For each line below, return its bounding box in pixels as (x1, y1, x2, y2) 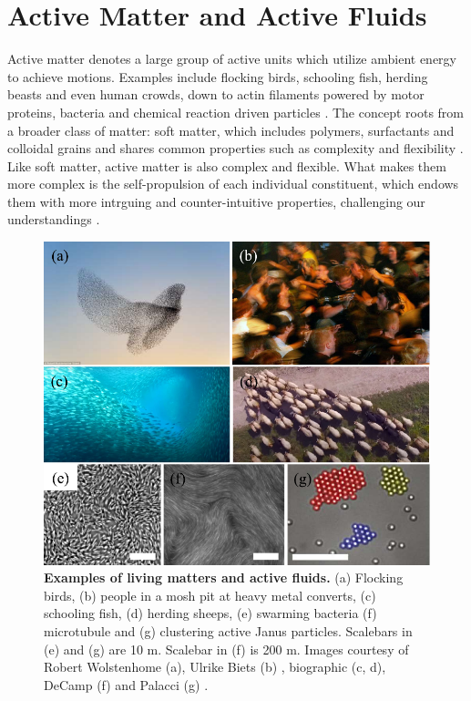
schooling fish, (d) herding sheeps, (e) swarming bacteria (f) (44, 603, 377, 623)
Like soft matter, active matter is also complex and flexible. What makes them (7, 156, 446, 175)
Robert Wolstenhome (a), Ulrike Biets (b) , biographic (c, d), (44, 657, 386, 676)
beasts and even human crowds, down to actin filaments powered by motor (7, 85, 425, 104)
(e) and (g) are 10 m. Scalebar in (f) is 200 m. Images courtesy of (44, 639, 409, 658)
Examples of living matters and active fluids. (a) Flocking (44, 568, 404, 587)
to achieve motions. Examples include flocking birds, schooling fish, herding (7, 67, 428, 86)
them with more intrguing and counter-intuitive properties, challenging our (7, 191, 425, 211)
